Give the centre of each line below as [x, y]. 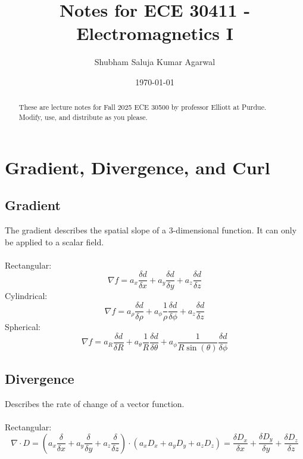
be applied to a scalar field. [54, 241]
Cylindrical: [26, 296]
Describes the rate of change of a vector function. [95, 403]
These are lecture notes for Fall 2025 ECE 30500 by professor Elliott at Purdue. [143, 107]
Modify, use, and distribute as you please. [83, 117]
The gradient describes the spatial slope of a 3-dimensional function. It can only [151, 230]
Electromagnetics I [155, 33]
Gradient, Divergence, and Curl [138, 167]
